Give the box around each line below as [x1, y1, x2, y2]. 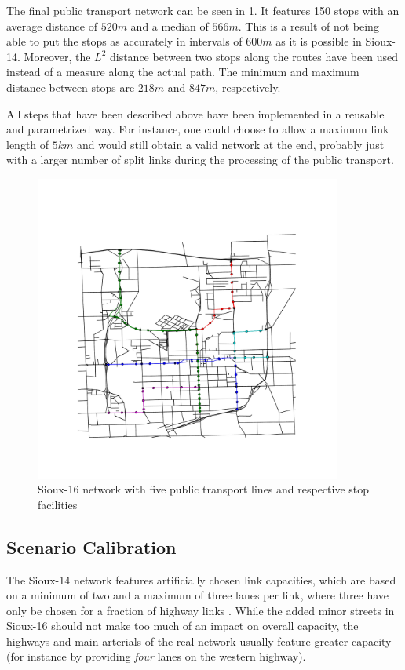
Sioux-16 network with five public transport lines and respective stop [38, 481, 370, 497]
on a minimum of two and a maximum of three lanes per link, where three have [6, 587, 389, 603]
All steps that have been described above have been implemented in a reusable [6, 105, 385, 122]
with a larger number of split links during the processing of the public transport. [6, 151, 394, 168]
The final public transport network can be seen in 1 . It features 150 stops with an [6, 2, 400, 18]
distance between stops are [6, 78, 135, 95]
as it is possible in [275, 33, 362, 49]
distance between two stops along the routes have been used [109, 48, 399, 64]
